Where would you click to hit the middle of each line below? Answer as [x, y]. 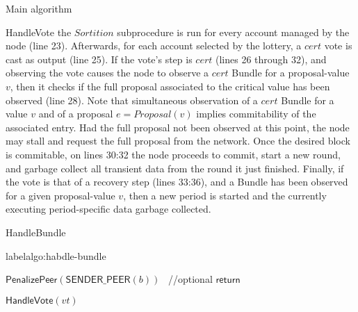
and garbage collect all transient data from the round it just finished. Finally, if [175, 168]
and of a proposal [76, 114]
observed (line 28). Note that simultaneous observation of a [132, 100]
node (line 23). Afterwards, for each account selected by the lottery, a [154, 46]
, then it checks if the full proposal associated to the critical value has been [170, 86]
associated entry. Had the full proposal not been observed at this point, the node [178, 127]
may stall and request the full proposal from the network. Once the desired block [178, 141]
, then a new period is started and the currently [225, 195]
